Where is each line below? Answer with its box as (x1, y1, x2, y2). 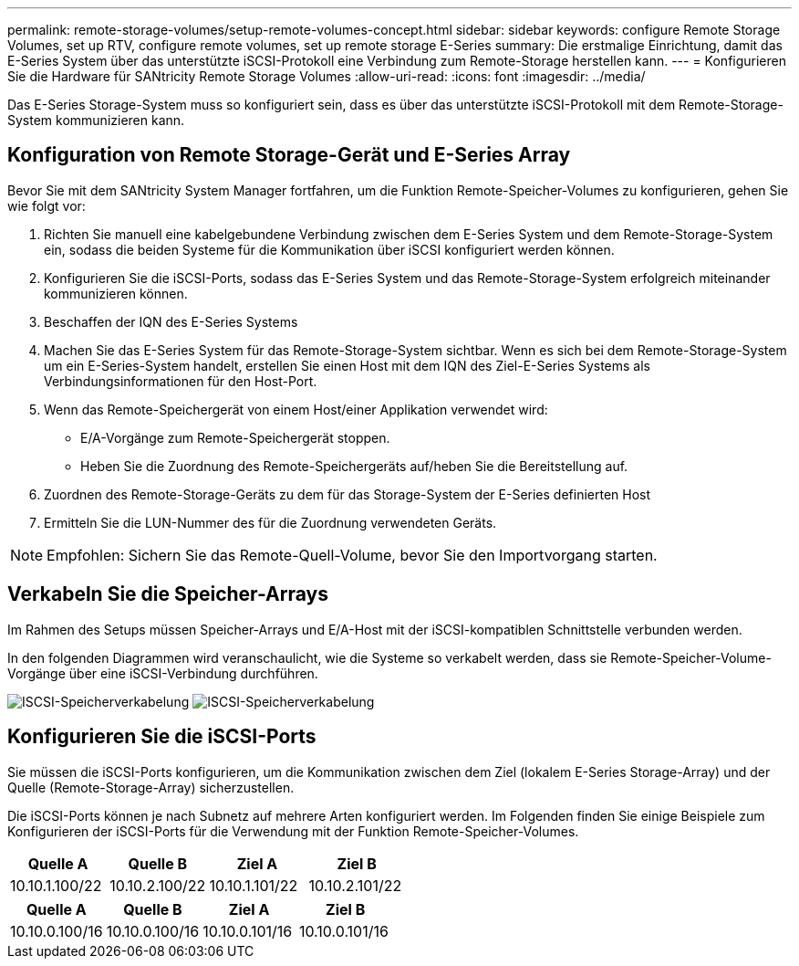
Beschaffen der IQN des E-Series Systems (44, 313, 298, 330)
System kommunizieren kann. (7, 112, 185, 128)
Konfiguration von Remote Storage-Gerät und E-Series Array (7, 143, 571, 167)
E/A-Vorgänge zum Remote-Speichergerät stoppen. (80, 429, 390, 446)
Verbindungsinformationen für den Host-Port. (44, 373, 317, 389)
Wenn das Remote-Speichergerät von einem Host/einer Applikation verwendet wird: (44, 401, 548, 417)
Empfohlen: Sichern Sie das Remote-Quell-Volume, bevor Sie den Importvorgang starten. (47, 545, 658, 564)
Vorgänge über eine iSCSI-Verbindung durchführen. (7, 665, 318, 681)
